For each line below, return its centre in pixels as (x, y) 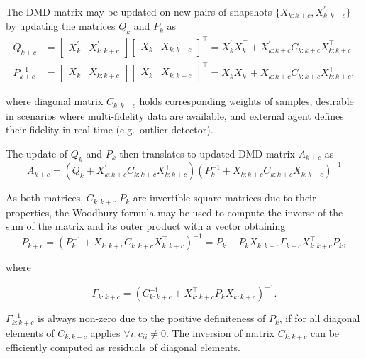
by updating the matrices (61, 26)
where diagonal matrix (55, 101)
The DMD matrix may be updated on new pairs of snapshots (139, 11)
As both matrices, (45, 198)
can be (325, 332)
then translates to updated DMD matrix (207, 153)
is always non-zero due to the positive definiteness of (151, 318)
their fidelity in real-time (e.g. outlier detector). (110, 129)
